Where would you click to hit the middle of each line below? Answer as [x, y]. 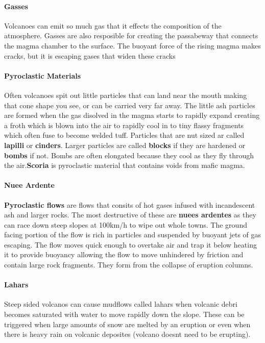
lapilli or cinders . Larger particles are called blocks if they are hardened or [125, 145]
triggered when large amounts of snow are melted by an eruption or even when [127, 324]
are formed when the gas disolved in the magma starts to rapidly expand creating [132, 115]
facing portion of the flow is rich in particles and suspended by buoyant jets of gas [133, 235]
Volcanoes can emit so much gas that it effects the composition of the [113, 25]
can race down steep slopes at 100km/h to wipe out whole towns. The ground [126, 224]
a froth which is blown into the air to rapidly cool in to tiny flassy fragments [124, 125]
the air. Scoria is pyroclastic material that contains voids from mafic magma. [125, 165]
